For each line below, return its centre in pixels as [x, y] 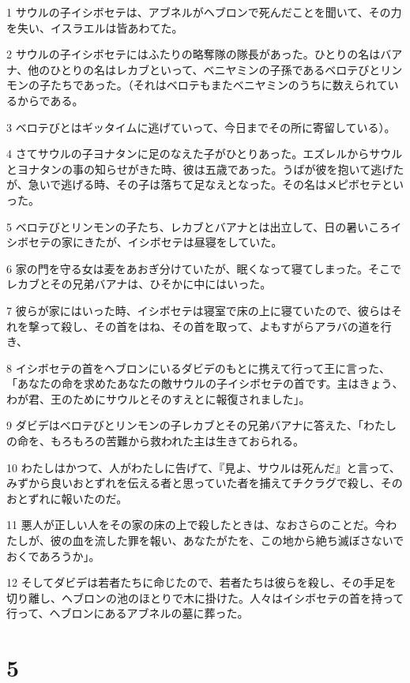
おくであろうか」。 [53, 555]
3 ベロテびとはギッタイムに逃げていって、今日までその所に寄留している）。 [201, 127]
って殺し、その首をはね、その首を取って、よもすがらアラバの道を [210, 326]
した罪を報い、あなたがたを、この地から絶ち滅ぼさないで [255, 540]
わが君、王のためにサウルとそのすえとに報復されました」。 [158, 398]
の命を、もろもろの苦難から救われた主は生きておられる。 [155, 441]
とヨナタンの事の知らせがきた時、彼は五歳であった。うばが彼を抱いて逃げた [205, 169]
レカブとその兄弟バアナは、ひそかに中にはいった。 [139, 284]
